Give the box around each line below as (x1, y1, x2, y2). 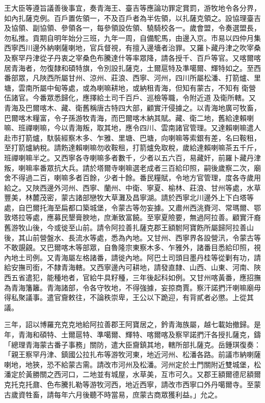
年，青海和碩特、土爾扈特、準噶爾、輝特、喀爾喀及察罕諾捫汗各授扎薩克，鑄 (4, 329, 261, 339)
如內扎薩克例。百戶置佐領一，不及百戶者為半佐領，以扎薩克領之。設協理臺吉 (4, 12, 261, 23)
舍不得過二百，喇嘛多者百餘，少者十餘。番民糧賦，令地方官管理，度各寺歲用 (4, 172, 261, 183)
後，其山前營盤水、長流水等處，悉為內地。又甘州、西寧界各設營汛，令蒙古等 (4, 232, 261, 243)
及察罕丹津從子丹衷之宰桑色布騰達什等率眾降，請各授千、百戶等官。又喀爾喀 (4, 52, 261, 63)
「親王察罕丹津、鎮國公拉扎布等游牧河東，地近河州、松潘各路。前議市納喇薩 (4, 349, 261, 360)
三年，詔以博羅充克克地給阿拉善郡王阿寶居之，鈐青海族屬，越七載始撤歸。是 (4, 319, 261, 330)
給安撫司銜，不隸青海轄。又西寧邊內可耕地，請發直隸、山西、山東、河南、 (4, 262, 254, 273)
